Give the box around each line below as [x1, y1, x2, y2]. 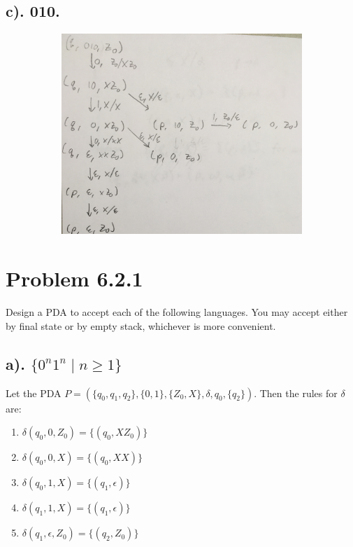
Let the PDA [6, 385, 62, 400]
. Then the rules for [254, 385, 338, 400]
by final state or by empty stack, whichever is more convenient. [6, 318, 276, 333]
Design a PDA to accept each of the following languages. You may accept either [6, 305, 348, 319]
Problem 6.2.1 [6, 264, 143, 293]
